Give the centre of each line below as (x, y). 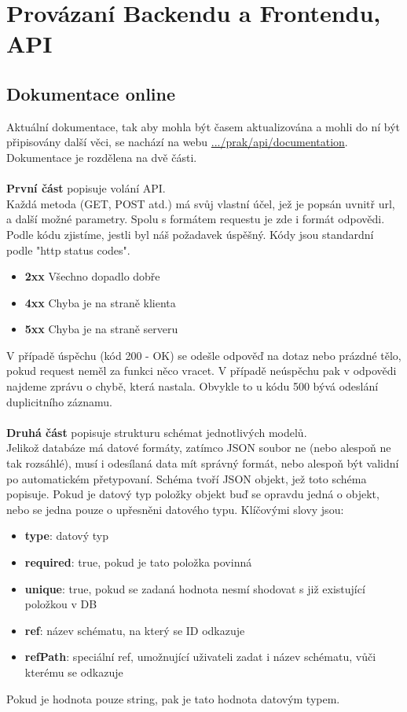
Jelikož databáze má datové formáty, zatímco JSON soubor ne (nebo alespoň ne (199, 448)
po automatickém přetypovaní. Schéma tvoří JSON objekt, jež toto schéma (187, 478)
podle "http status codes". (68, 250)
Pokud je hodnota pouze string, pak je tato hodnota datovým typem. (173, 698)
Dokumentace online (91, 93)
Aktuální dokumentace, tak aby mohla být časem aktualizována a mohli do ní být (203, 126)
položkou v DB (61, 604)
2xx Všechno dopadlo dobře (92, 276)
